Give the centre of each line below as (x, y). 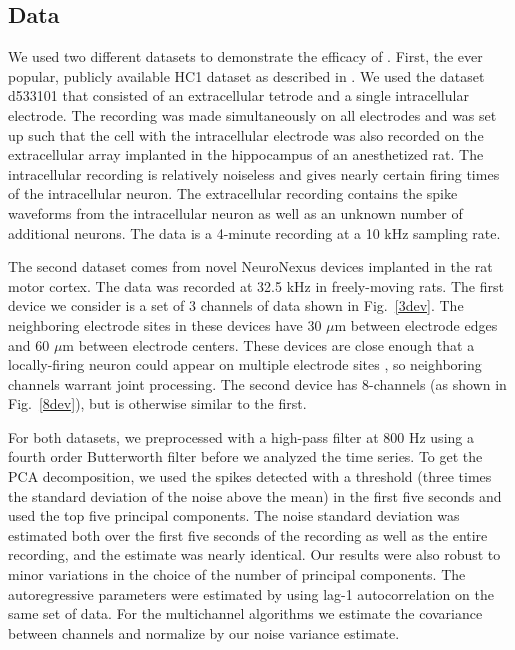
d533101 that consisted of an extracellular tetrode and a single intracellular (238, 95)
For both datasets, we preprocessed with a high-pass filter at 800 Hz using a (241, 436)
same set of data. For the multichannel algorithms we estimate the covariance (245, 613)
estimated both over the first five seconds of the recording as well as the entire (248, 534)
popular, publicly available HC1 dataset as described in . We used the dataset (246, 75)
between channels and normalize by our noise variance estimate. (204, 632)
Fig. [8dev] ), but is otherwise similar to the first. (157, 403)
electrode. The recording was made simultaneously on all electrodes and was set (252, 114)
